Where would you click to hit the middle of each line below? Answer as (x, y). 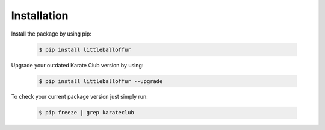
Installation (40, 16)
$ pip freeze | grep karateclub (87, 113)
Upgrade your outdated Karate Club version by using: (77, 65)
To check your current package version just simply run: (80, 97)
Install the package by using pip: (51, 34)
